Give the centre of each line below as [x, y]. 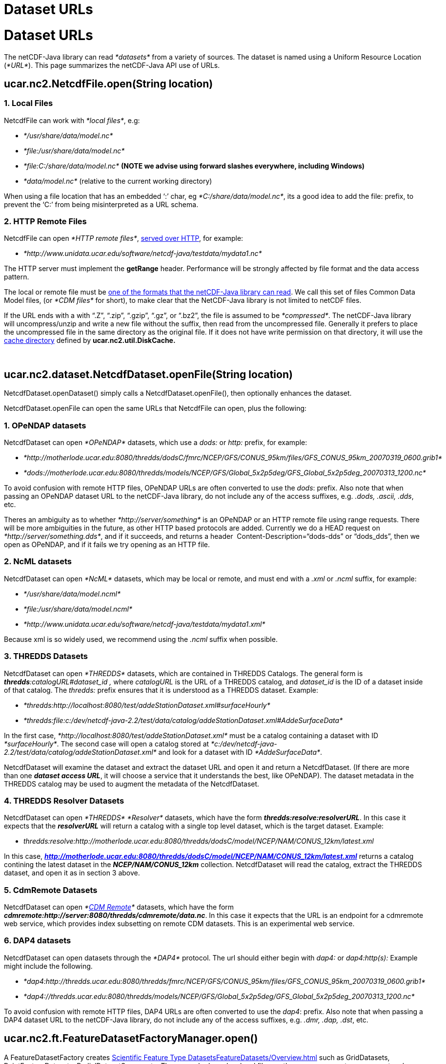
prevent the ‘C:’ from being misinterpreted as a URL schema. [101, 204]
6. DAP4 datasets [38, 941]
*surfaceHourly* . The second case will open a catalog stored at [107, 744]
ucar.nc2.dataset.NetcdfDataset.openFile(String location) [148, 374]
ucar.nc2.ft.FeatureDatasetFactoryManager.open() [131, 1039]
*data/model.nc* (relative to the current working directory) [118, 181]
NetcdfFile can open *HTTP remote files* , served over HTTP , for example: [124, 238]
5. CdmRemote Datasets [51, 890]
